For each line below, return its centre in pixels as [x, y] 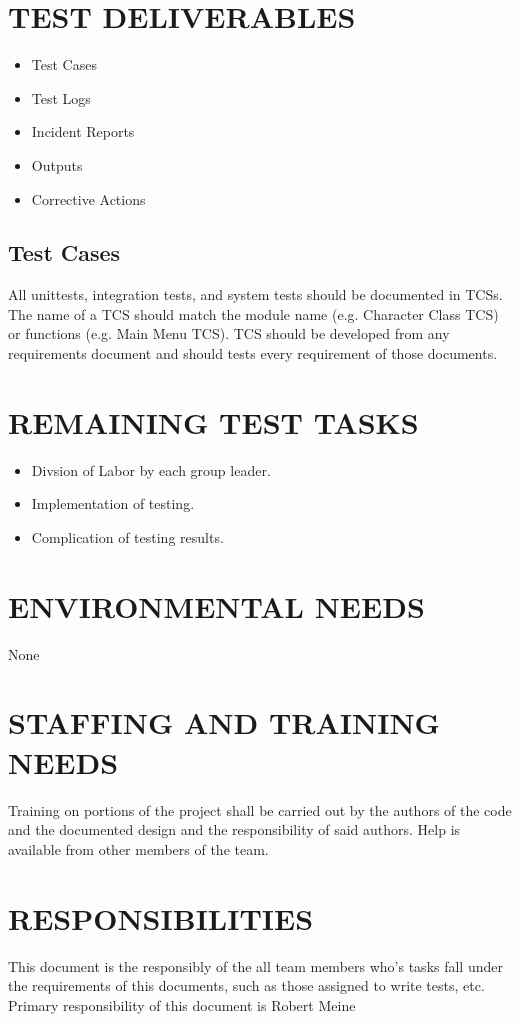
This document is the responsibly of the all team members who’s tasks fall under [255, 965]
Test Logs [61, 97]
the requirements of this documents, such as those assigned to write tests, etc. [246, 985]
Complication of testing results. [127, 536]
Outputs [57, 164]
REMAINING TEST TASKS [213, 421]
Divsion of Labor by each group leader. [151, 469]
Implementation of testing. [113, 503]
